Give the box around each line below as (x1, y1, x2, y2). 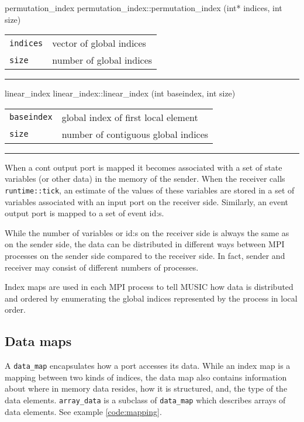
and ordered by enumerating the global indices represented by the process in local (5, 292, 298, 304)
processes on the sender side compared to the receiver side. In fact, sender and (5, 250, 285, 261)
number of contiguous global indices (61, 127, 209, 141)
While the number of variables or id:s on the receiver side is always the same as (5, 226, 289, 238)
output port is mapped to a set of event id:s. (5, 207, 164, 219)
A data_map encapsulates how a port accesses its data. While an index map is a (5, 359, 291, 372)
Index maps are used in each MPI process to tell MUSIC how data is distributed (5, 281, 293, 293)
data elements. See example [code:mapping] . (5, 405, 162, 417)
